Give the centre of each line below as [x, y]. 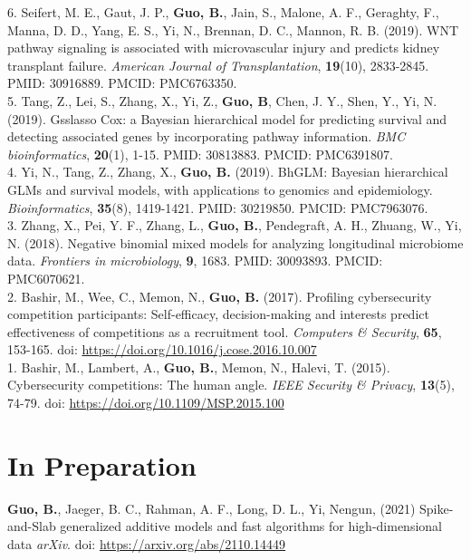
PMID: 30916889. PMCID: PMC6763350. [122, 83]
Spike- [437, 508]
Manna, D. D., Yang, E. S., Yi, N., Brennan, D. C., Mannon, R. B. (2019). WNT [233, 29]
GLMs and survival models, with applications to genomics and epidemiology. [220, 189]
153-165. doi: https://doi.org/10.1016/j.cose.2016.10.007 [162, 349]
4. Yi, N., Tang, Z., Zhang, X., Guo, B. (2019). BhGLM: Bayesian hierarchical [228, 172]
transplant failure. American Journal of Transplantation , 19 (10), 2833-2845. [218, 65]
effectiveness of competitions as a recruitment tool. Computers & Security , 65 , [225, 331]
